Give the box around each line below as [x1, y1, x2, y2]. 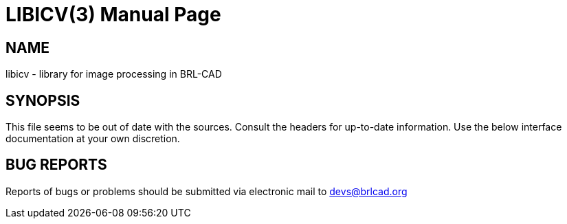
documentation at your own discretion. [5, 133, 180, 145]
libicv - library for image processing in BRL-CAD [5, 68, 222, 80]
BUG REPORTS [5, 156, 107, 174]
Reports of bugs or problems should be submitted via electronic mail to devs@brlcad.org [5, 185, 408, 197]
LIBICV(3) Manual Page [5, 3, 221, 26]
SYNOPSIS [5, 91, 80, 109]
